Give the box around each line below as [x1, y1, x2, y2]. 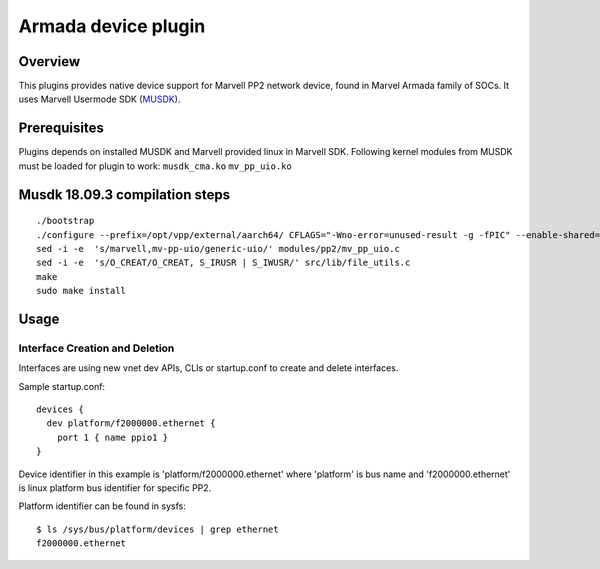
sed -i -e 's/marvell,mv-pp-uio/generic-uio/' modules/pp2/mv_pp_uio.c [36, 243, 400, 254]
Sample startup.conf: [18, 380, 105, 392]
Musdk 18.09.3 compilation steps [18, 186, 230, 203]
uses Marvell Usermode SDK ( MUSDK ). [18, 93, 181, 105]
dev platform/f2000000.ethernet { [46, 418, 216, 429]
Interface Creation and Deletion [18, 341, 175, 355]
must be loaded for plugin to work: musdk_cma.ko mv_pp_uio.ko [18, 160, 292, 172]
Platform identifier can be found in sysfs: [18, 500, 187, 512]
